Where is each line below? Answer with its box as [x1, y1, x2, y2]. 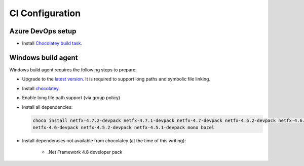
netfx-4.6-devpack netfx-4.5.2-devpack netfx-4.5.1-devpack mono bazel [32, 124, 215, 130]
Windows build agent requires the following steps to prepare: [9, 66, 137, 73]
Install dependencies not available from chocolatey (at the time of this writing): [22, 137, 186, 144]
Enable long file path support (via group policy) [22, 95, 121, 101]
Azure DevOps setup [9, 27, 77, 35]
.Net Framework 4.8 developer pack [47, 149, 123, 155]
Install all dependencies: [22, 104, 73, 110]
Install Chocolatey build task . [22, 40, 83, 47]
